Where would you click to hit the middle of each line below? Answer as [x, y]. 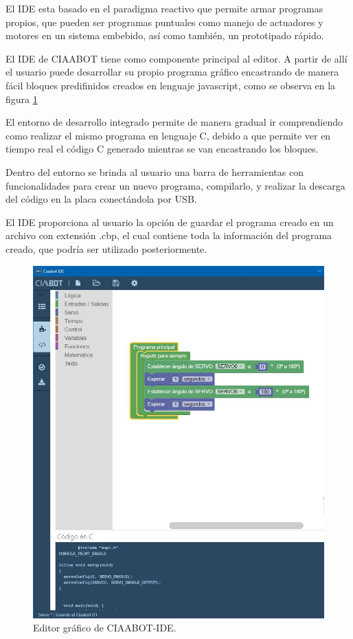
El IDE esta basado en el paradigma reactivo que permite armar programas [164, 8]
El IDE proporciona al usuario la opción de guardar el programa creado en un [170, 222]
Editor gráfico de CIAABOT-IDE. [105, 628]
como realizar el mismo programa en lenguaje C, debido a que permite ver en [168, 135]
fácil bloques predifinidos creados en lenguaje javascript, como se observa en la [171, 85]
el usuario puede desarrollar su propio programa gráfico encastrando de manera [172, 72]
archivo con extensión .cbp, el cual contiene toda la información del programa [169, 235]
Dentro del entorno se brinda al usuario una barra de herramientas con [155, 171]
